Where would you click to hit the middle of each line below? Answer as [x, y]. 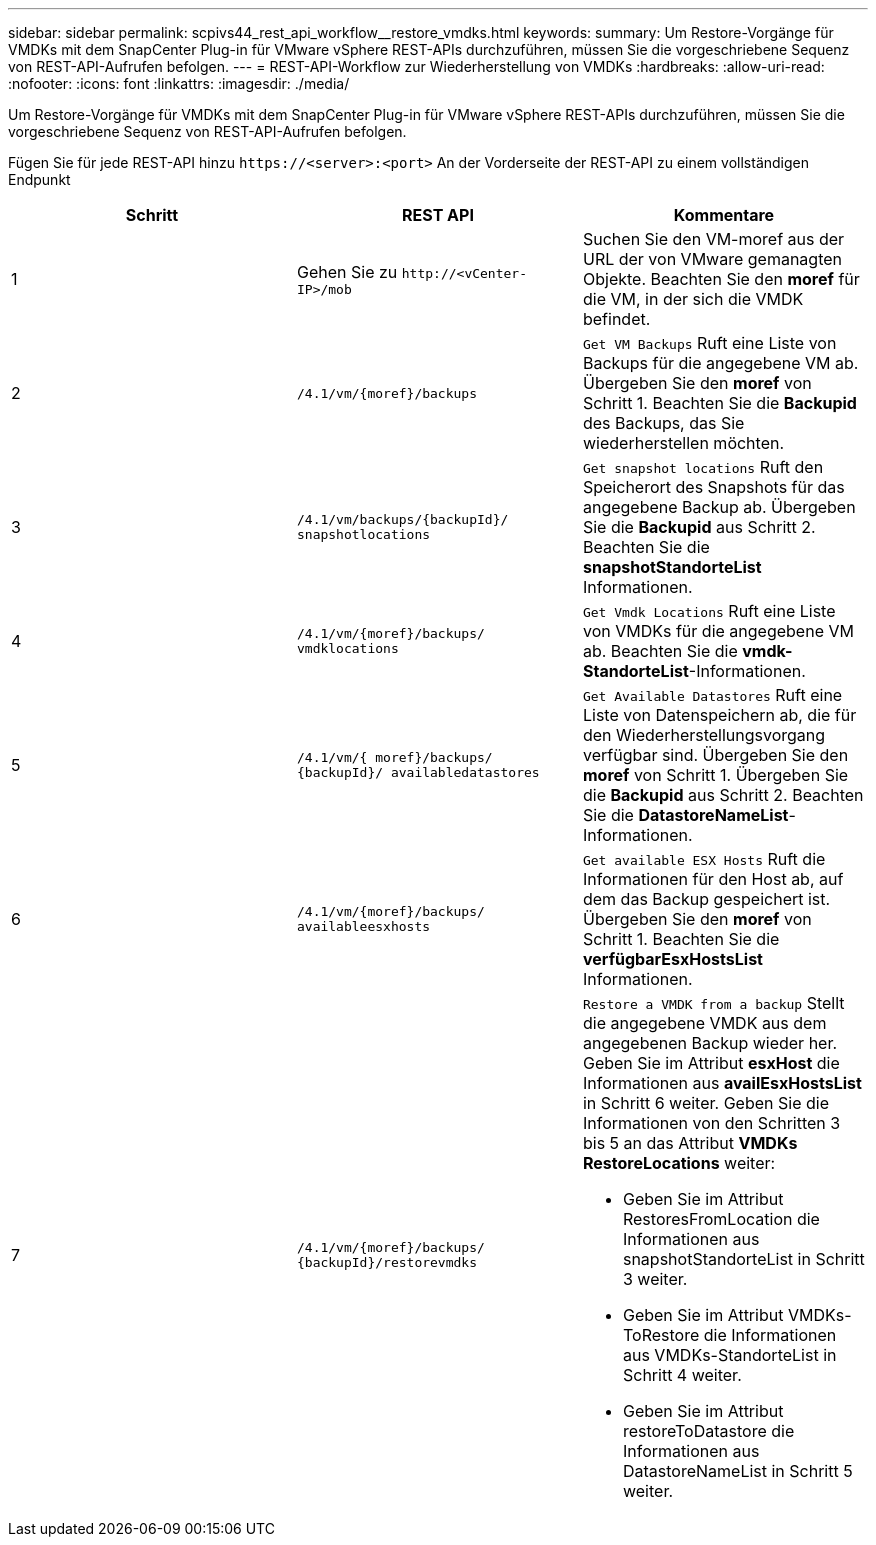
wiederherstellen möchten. [683, 443]
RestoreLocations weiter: [679, 1163]
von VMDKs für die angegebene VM [718, 631]
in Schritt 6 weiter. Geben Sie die [705, 1103]
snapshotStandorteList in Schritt [743, 1259]
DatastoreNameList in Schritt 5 [737, 1471]
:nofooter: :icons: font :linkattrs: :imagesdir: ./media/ [179, 83]
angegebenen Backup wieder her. [710, 1043]
